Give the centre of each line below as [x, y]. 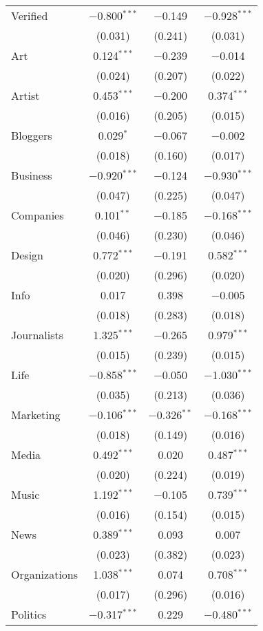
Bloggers [32, 135]
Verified [30, 15]
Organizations [45, 574]
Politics [29, 614]
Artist [25, 95]
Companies [38, 215]
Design [27, 255]
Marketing [36, 415]
